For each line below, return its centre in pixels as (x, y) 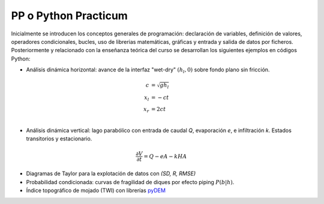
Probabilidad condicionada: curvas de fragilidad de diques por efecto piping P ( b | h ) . (130, 182)
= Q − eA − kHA (165, 156)
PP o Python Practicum (70, 16)
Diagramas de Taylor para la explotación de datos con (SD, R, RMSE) (111, 173)
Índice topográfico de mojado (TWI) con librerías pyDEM (96, 190)
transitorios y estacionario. (59, 139)
